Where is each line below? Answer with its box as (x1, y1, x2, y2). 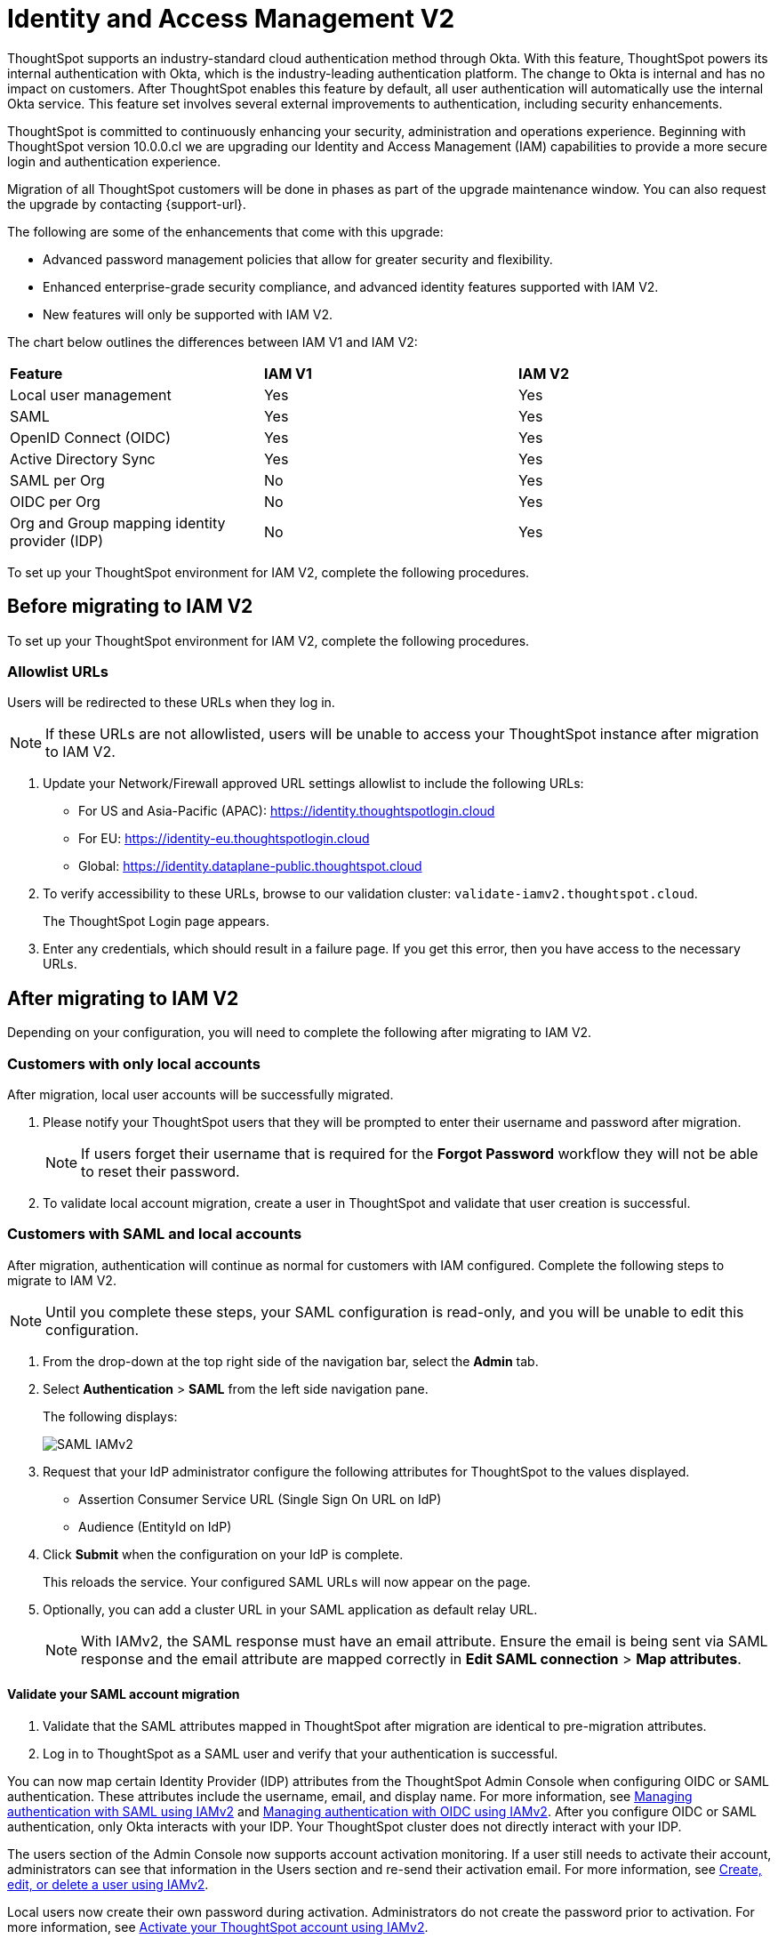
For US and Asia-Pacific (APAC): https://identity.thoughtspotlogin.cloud (78, 803, 495, 819)
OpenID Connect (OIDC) (10, 428, 171, 447)
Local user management (10, 385, 172, 404)
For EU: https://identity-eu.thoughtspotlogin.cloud (78, 831, 370, 847)
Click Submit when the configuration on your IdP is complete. (43, 1546, 404, 1562)
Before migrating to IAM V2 (7, 595, 253, 618)
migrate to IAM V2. (7, 1272, 116, 1288)
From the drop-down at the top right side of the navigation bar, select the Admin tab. (43, 1353, 539, 1369)
